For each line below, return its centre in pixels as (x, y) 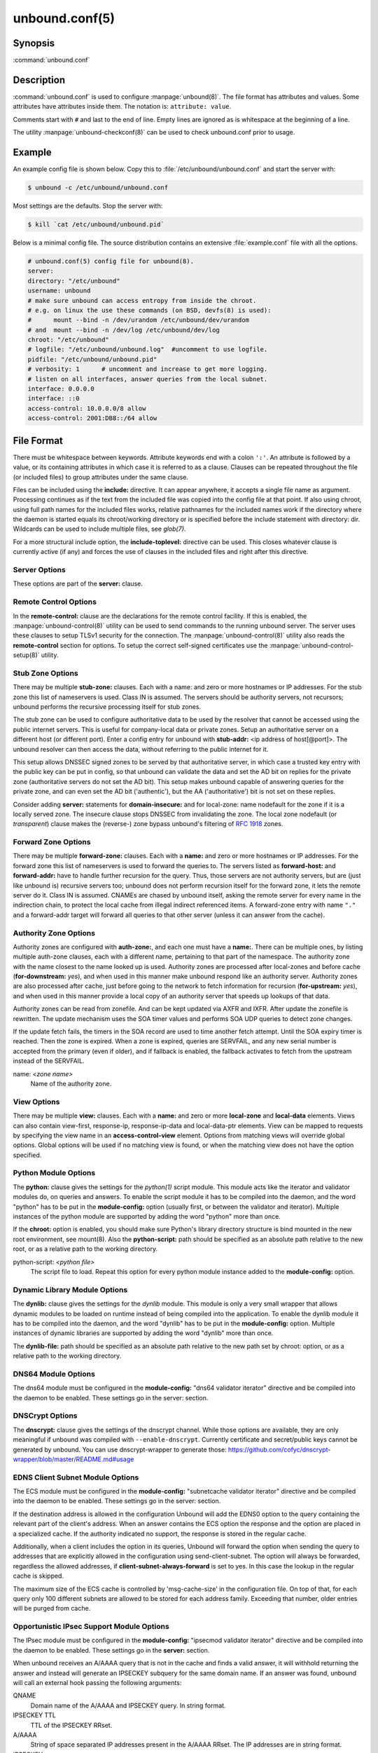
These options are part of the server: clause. (78, 584)
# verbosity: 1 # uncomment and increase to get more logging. (148, 369)
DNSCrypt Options (45, 1416)
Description (39, 80)
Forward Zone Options (52, 842)
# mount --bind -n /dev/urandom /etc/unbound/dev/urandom (139, 320)
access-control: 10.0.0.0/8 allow (87, 408)
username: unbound (59, 291)
